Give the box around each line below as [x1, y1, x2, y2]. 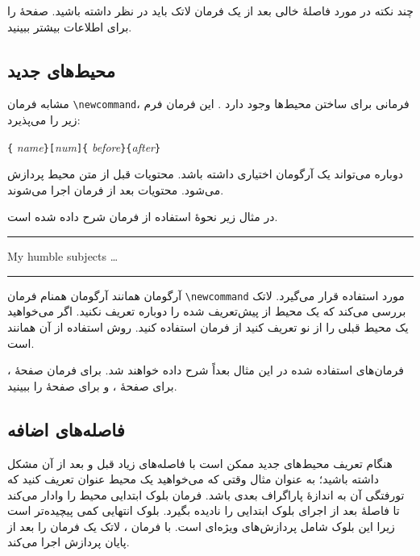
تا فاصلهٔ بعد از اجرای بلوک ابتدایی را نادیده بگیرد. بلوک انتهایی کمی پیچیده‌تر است [7, 502, 400, 519]
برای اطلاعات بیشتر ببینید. [7, 18, 132, 35]
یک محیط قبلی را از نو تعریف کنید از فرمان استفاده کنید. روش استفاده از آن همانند [7, 318, 409, 335]
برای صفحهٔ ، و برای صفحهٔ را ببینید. [7, 377, 177, 394]
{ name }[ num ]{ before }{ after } [7, 138, 161, 155]
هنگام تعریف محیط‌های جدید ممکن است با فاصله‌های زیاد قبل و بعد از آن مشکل [7, 454, 393, 471]
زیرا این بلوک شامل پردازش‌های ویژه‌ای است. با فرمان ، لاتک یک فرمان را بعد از [7, 517, 395, 534]
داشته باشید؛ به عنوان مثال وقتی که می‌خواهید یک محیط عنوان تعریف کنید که [7, 470, 379, 487]
